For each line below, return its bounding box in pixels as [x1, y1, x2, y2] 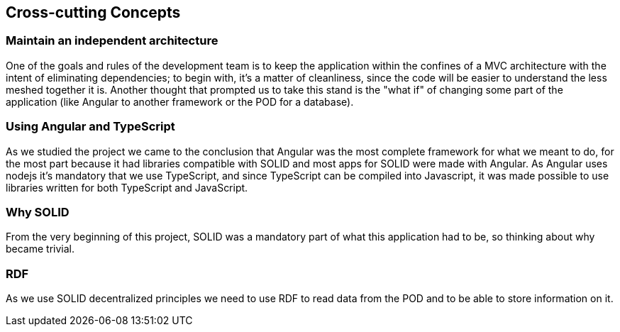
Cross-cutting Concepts [6, 4, 181, 21]
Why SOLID [6, 204, 70, 219]
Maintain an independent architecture [6, 33, 218, 48]
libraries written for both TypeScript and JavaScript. [6, 181, 248, 194]
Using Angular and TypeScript [6, 119, 175, 134]
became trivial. [6, 243, 75, 255]
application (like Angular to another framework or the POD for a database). [6, 95, 354, 108]
